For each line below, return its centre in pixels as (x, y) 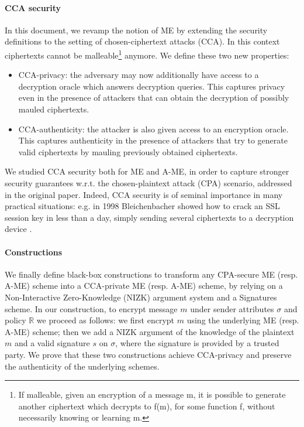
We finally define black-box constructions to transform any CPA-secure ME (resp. (151, 274)
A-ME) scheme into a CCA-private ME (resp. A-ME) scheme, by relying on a (144, 286)
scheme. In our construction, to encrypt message (91, 308)
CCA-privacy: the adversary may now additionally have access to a (139, 75)
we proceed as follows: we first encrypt (106, 320)
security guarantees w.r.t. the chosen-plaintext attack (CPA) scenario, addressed (148, 182)
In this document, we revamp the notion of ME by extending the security (136, 30)
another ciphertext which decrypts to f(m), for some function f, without (147, 406)
